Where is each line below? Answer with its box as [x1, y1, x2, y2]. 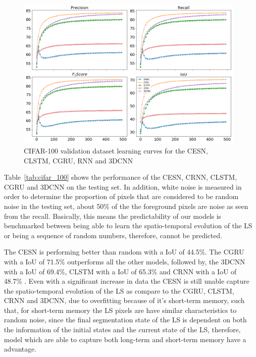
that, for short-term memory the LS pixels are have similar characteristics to [4, 305, 237, 315]
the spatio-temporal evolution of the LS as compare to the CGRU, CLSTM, [4, 285, 234, 296]
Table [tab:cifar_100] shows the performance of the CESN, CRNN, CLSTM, [4, 172, 237, 182]
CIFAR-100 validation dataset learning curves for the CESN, [24, 145, 208, 155]
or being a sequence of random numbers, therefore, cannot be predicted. [4, 230, 222, 240]
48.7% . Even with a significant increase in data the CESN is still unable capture [4, 276, 250, 286]
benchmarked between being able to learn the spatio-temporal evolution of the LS [4, 220, 253, 231]
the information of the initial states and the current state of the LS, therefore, [4, 324, 241, 335]
